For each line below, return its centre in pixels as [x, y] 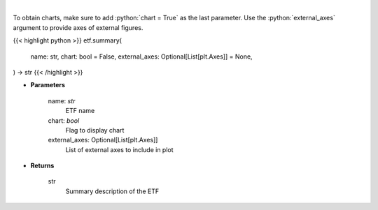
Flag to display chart [95, 130]
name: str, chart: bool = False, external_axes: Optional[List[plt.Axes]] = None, [141, 57]
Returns [42, 166]
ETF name [80, 111]
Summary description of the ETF [112, 191]
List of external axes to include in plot [120, 149]
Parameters [48, 85]
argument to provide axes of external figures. [78, 27]
